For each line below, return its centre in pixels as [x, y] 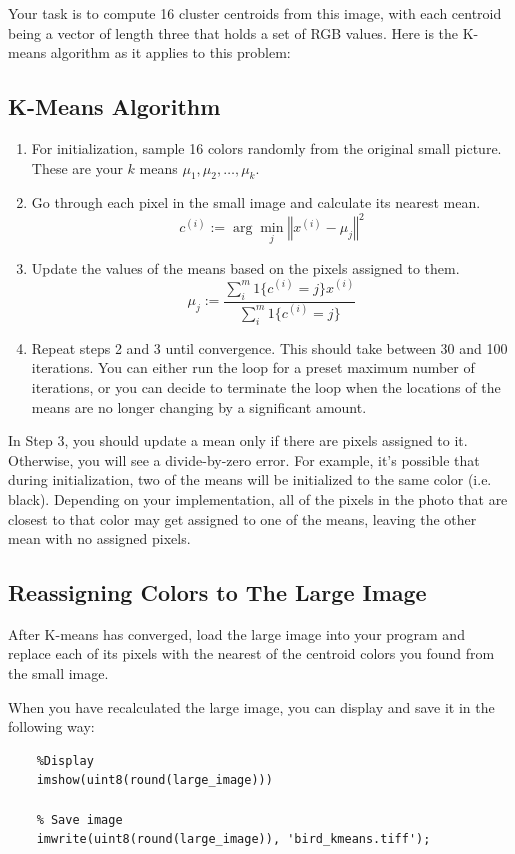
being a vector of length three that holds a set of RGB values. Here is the [233, 32]
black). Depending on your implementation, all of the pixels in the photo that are [258, 498]
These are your [77, 167]
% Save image [79, 819]
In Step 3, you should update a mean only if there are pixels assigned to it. [238, 440]
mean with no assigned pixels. [99, 538]
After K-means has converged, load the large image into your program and [236, 633]
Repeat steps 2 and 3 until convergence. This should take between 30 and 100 [269, 347]
